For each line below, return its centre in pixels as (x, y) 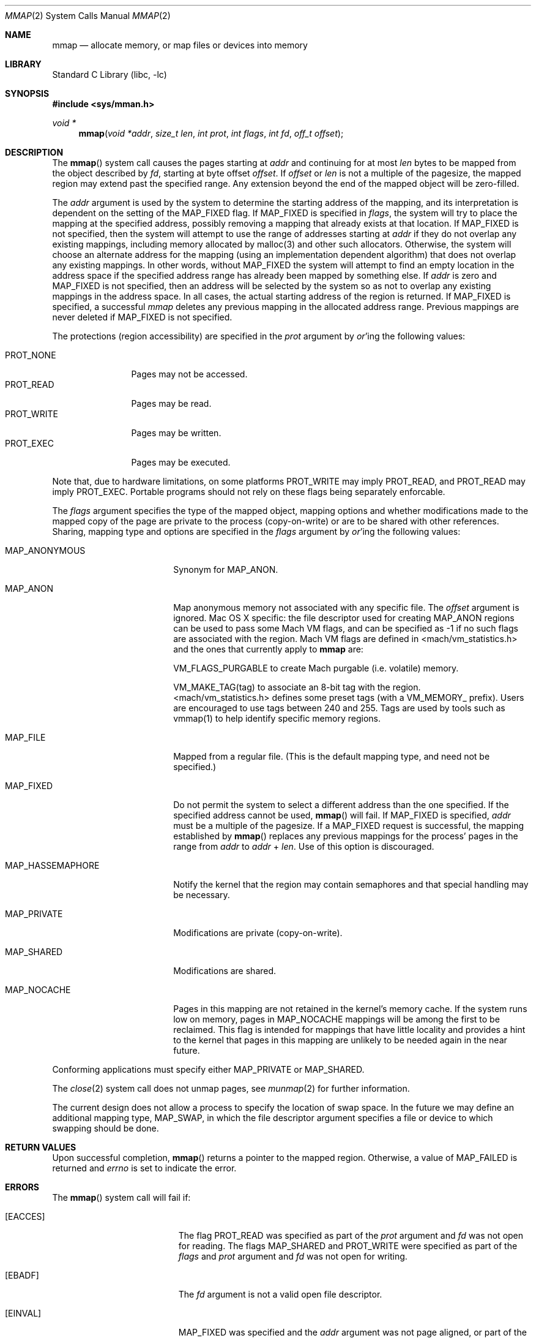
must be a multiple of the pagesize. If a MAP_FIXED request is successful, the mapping (349, 826)
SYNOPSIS (27, 93)
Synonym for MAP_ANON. (226, 569)
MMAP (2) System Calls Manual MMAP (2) (88, 16)
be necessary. (202, 895)
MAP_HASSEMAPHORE (52, 865)
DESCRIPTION (34, 152)
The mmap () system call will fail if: (121, 1197)
